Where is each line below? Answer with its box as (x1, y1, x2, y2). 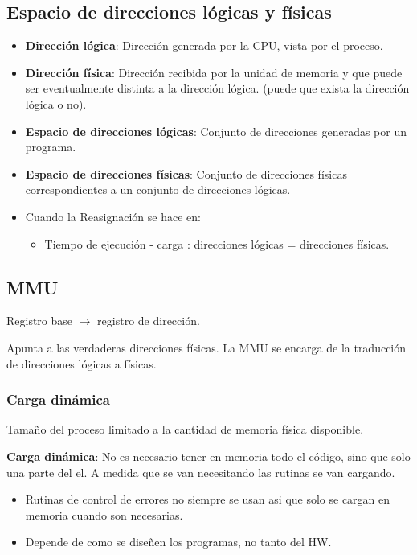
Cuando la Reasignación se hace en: (25, 208, 201, 224)
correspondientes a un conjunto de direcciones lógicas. (25, 181, 291, 198)
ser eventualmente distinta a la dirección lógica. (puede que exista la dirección (25, 80, 410, 97)
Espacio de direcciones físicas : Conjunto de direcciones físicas (25, 165, 347, 182)
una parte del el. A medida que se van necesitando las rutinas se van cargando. (6, 463, 395, 480)
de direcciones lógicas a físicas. (6, 355, 157, 372)
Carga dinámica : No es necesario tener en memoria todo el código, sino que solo (6, 447, 411, 464)
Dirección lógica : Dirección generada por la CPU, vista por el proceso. (25, 37, 383, 54)
